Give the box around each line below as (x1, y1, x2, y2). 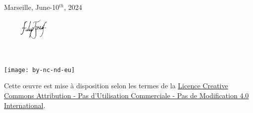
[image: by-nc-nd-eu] (4, 66, 75, 74)
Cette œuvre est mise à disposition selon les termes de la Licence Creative (4, 80, 228, 91)
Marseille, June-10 (4, 2, 59, 12)
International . (4, 100, 46, 110)
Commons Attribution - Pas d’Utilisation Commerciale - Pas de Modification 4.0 (4, 90, 249, 101)
